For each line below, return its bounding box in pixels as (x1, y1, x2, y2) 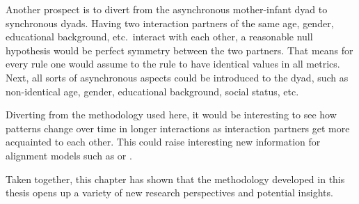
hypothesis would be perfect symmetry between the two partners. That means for (6, 42, 353, 57)
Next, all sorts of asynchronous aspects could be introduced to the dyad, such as (6, 70, 349, 84)
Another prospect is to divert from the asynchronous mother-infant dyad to (6, 2, 328, 16)
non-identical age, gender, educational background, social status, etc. (6, 84, 299, 98)
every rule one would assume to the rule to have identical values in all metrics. (6, 56, 340, 71)
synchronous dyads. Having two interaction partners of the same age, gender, (6, 15, 334, 30)
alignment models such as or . (6, 148, 132, 162)
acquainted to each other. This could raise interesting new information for (6, 134, 321, 149)
